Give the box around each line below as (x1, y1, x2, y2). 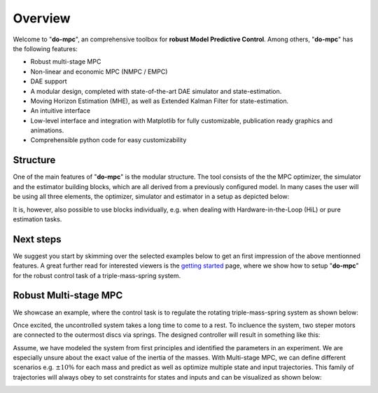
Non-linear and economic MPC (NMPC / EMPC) (30, 67, 168, 76)
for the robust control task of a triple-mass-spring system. (13, 271, 181, 280)
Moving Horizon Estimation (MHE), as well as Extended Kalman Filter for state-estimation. (30, 97, 289, 105)
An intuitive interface (30, 106, 91, 115)
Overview (13, 11, 71, 26)
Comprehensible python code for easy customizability (30, 136, 187, 144)
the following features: (13, 44, 78, 53)
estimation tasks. (13, 214, 62, 223)
